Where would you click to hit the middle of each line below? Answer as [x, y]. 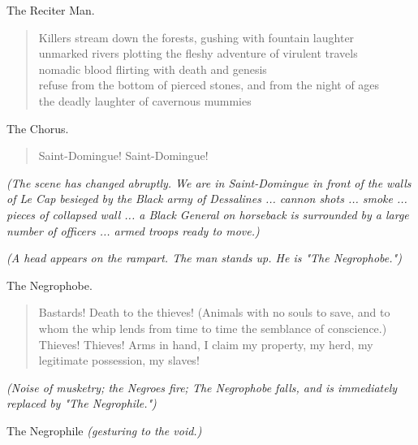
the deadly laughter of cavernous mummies [145, 100]
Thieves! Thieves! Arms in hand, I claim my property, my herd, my [206, 344]
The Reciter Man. [51, 10]
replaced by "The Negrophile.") [82, 403]
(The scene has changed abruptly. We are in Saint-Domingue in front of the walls [209, 182]
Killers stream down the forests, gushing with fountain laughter [196, 37]
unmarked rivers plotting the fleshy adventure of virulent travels [198, 53]
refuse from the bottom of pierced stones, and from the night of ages [209, 85]
